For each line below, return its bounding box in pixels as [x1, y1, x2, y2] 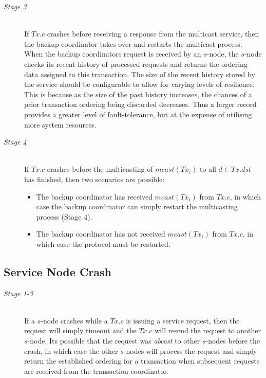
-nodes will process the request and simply [123, 345, 257, 356]
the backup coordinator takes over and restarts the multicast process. [24, 38, 242, 49]
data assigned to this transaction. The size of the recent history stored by [24, 68, 255, 79]
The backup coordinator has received [36, 191, 153, 202]
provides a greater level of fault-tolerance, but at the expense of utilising [24, 109, 252, 119]
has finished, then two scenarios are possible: [24, 173, 165, 184]
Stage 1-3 [4, 287, 33, 298]
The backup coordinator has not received [36, 228, 165, 239]
